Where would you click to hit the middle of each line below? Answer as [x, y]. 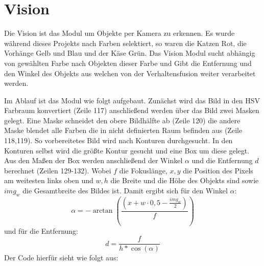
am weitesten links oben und [49, 180]
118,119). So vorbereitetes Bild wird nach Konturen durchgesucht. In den [118, 140]
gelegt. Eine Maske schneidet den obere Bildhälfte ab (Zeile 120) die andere [122, 120]
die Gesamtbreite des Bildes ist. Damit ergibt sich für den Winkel [125, 191]
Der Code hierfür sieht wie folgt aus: [61, 258]
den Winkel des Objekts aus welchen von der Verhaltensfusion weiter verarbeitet [130, 73]
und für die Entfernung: [41, 230]
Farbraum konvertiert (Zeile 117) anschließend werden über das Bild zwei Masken [132, 110]
